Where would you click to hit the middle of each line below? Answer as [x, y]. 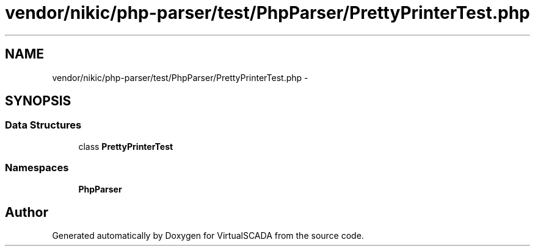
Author [27, 212]
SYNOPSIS [38, 101]
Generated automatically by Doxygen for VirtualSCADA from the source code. [208, 236]
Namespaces [37, 168]
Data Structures [43, 125]
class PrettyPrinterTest [126, 146]
